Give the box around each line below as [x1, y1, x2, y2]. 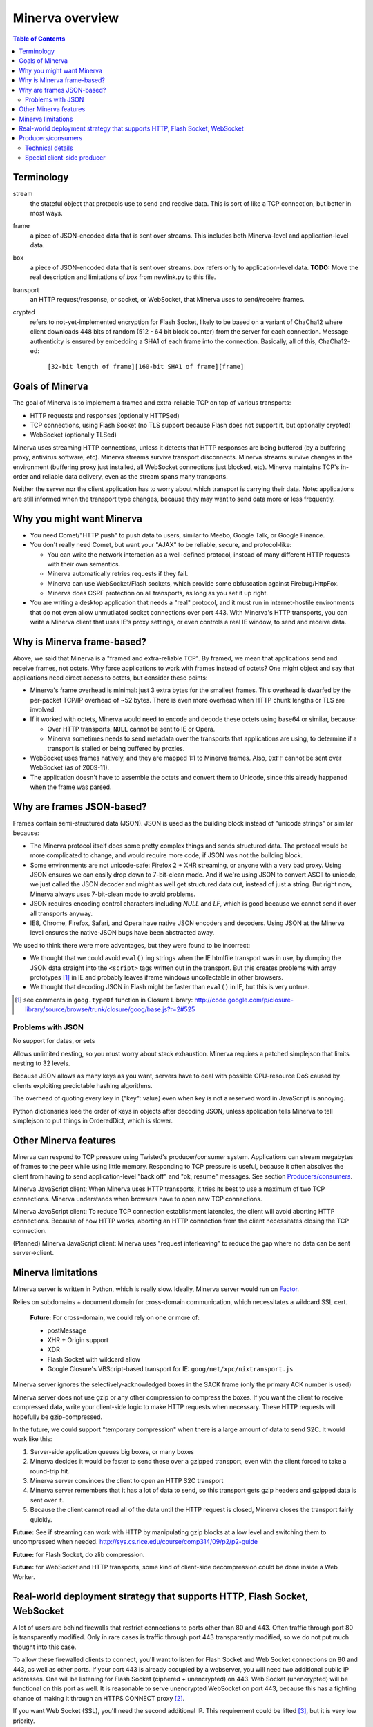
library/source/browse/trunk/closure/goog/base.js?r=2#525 [25, 1005, 195, 1013]
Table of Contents [12, 35, 66, 43]
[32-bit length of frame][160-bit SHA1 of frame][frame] [47, 363, 245, 371]
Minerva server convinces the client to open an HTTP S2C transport [30, 1477, 224, 1485]
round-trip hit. [30, 1467, 70, 1475]
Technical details [25, 144, 73, 152]
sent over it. [30, 1496, 64, 1504]
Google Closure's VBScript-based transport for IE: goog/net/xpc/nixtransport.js [47, 1365, 294, 1373]
